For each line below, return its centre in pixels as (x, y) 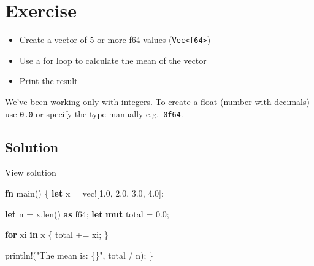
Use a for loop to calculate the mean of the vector (113, 60)
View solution (31, 172)
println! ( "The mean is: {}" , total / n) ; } (79, 255)
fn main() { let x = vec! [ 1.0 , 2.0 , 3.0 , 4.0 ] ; (84, 193)
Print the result (48, 81)
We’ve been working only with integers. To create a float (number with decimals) (157, 101)
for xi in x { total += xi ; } (57, 234)
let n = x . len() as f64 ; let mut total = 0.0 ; (87, 213)
